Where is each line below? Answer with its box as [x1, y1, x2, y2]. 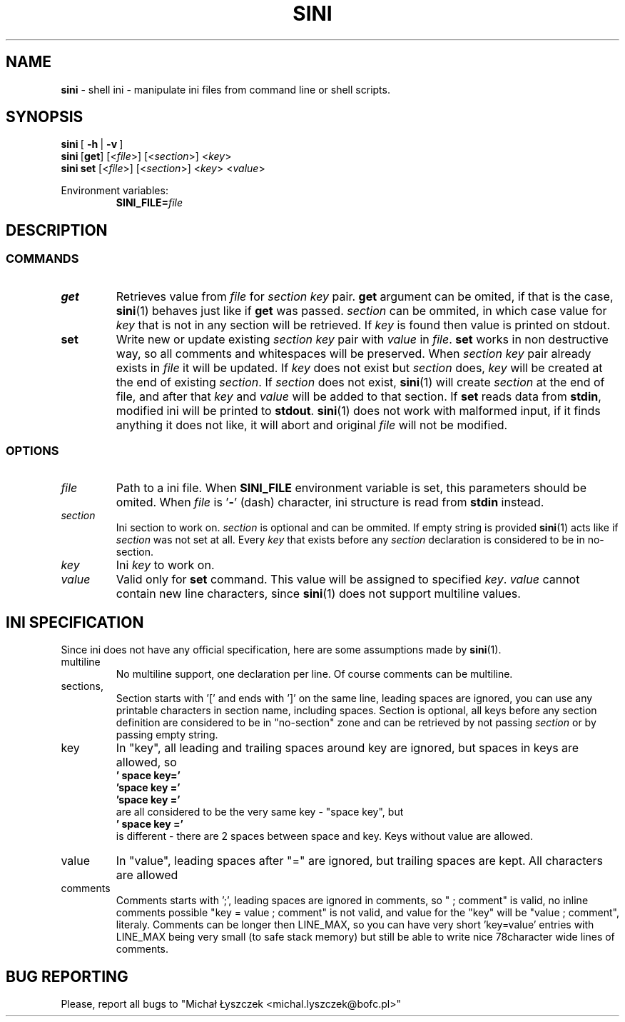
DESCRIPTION [6, 221, 108, 239]
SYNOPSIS [6, 108, 83, 126]
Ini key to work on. [116, 558, 215, 573]
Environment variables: [61, 184, 168, 197]
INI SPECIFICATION [6, 613, 144, 631]
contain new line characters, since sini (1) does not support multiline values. [116, 586, 521, 601]
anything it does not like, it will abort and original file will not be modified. [116, 417, 508, 432]
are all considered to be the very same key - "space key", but [116, 806, 404, 818]
